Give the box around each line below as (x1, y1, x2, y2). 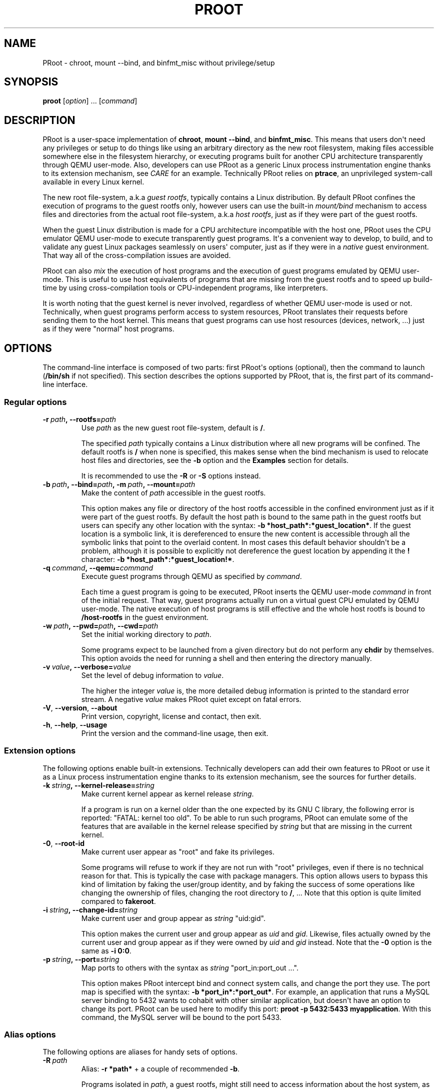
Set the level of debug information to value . (81, 670, 224, 679)
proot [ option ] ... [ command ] (42, 96, 137, 105)
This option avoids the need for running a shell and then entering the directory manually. (81, 653, 372, 662)
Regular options (4, 396, 67, 407)
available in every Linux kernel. (42, 177, 144, 186)
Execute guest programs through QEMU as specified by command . (81, 571, 302, 580)
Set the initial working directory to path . (81, 629, 211, 638)
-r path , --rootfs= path (42, 414, 116, 423)
